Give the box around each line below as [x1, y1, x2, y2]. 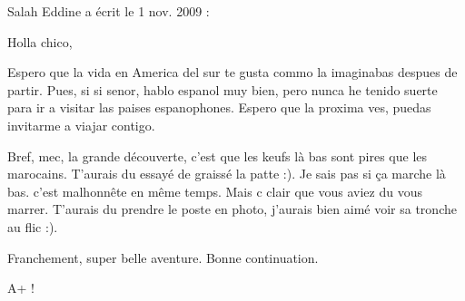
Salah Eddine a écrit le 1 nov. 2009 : [7, 2, 210, 20]
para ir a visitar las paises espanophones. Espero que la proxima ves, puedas [7, 98, 431, 117]
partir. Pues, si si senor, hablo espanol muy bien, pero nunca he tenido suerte [7, 80, 438, 99]
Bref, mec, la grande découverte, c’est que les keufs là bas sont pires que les [7, 146, 428, 165]
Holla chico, [7, 32, 73, 51]
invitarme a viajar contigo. [7, 115, 155, 134]
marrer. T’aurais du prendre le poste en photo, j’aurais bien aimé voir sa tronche [7, 199, 457, 218]
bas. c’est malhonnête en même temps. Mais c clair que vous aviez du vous [7, 181, 422, 200]
